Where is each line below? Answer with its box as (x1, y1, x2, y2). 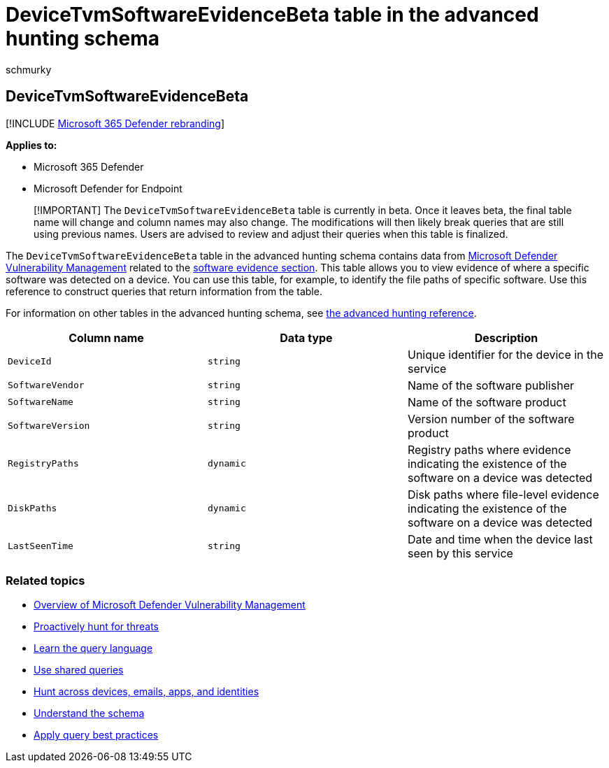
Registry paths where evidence (407, 442, 571, 457)
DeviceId (8, 356, 52, 367)
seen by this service (407, 546, 513, 560)
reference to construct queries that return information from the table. (6, 285, 322, 297)
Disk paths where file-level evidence (407, 487, 599, 502)
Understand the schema (34, 707, 145, 720)
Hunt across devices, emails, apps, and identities (34, 685, 259, 698)
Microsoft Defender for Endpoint (34, 182, 182, 194)
